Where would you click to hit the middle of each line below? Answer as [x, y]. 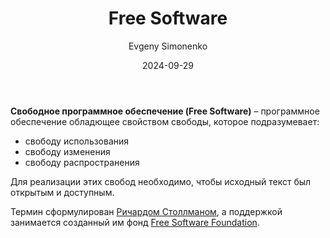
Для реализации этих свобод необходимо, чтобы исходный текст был [161, 181]
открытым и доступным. [62, 192]
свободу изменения [67, 151]
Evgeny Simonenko [168, 46]
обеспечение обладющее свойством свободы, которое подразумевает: [165, 121]
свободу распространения [82, 162]
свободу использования [77, 141]
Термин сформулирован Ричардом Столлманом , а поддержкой [146, 211]
